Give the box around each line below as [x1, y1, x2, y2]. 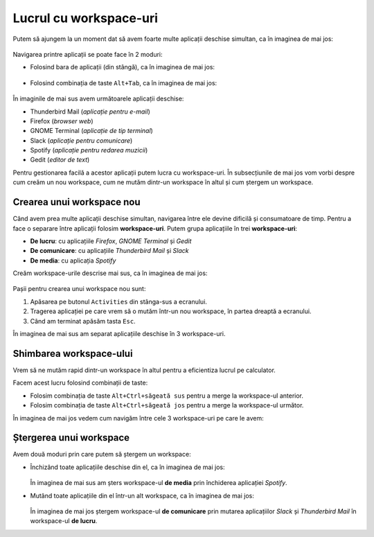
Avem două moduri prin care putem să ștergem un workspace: [12, 450, 191, 459]
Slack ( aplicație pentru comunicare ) [30, 136, 133, 145]
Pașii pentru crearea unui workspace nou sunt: [12, 285, 146, 293]
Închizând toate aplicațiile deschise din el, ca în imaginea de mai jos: [30, 463, 225, 471]
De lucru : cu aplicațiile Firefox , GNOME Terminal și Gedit [30, 236, 192, 245]
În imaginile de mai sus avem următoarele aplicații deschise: [12, 94, 184, 103]
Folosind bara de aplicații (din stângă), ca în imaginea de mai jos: [30, 63, 215, 71]
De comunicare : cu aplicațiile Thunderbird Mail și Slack [30, 247, 189, 255]
